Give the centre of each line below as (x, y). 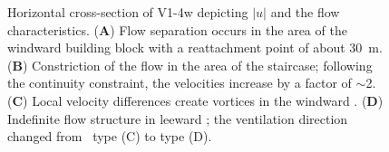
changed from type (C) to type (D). (110, 136)
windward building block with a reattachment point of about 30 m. (195, 47)
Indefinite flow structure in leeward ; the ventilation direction (178, 118)
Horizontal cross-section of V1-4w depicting (128, 12)
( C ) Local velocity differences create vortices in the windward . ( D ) (195, 100)
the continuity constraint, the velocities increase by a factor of (180, 83)
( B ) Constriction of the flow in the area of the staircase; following (190, 65)
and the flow (305, 12)
